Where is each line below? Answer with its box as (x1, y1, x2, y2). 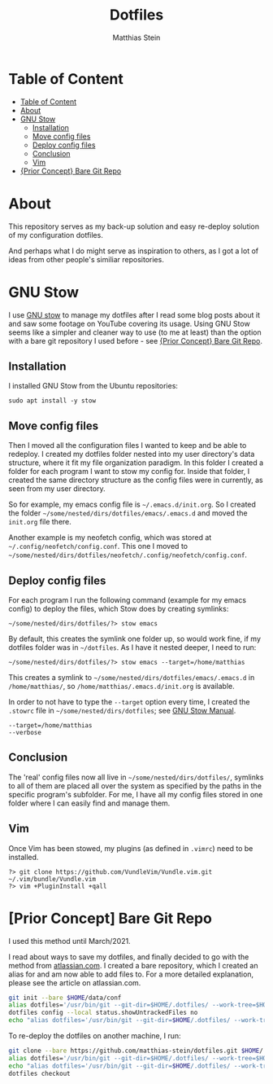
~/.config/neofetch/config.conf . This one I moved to (8, 542, 188, 551)
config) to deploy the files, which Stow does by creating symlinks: (8, 604, 229, 613)
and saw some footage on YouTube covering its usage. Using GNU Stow (8, 318, 250, 328)
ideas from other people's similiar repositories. (8, 254, 164, 264)
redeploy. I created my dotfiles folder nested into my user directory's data (8, 450, 255, 459)
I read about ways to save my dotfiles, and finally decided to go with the (8, 951, 249, 962)
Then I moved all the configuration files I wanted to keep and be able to (8, 441, 247, 450)
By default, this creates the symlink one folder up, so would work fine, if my (8, 634, 262, 643)
